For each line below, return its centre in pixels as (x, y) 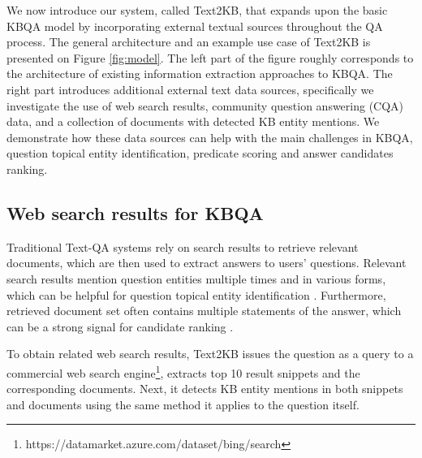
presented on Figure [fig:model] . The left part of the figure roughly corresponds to (210, 57)
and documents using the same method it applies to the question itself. (183, 404)
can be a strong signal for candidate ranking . (120, 326)
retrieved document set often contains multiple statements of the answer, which (204, 311)
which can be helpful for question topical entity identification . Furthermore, (196, 294)
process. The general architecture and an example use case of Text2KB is (189, 42)
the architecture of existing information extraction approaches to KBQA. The (200, 73)
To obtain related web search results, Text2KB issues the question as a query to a (210, 354)
